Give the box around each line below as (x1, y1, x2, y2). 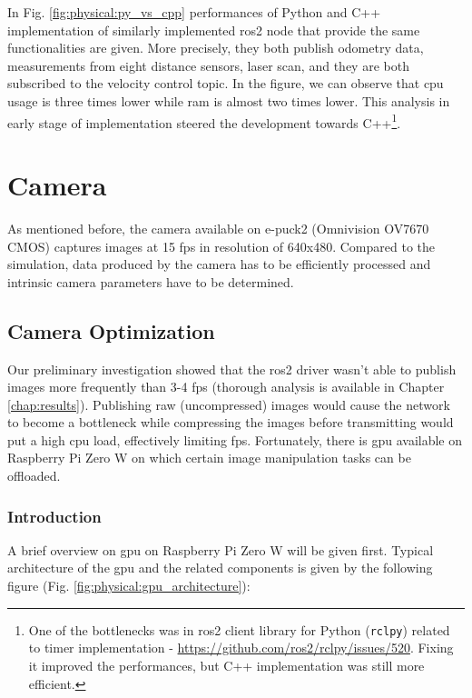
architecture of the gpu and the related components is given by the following (7, 558, 433, 577)
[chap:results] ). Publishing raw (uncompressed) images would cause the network (7, 394, 450, 414)
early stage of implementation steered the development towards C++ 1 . (7, 110, 401, 132)
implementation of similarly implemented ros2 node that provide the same (7, 20, 420, 39)
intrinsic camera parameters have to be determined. (7, 272, 294, 291)
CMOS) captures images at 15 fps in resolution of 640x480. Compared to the (7, 236, 435, 255)
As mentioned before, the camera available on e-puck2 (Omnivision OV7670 (7, 218, 429, 237)
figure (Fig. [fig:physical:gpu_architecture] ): (7, 576, 251, 595)
